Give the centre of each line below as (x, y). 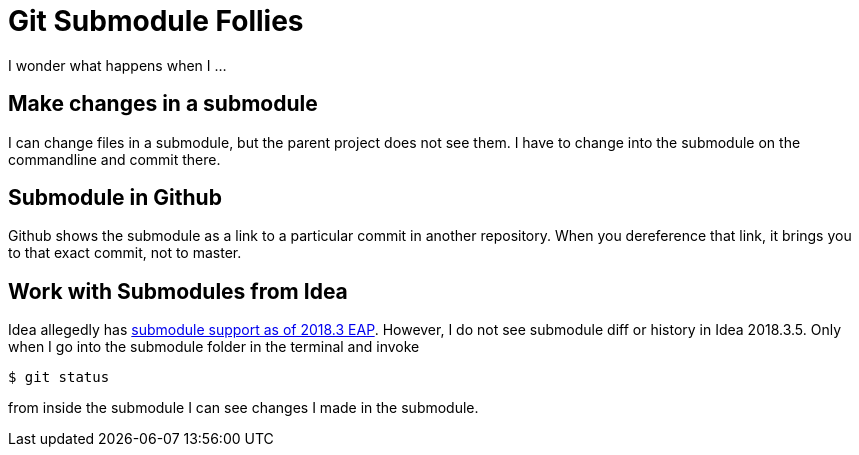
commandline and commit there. (114, 159)
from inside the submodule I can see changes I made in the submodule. (243, 408)
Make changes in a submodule (163, 104)
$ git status (59, 377)
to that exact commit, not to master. (125, 253)
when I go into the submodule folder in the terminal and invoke (214, 347)
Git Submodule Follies (156, 21)
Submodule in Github (115, 198)
